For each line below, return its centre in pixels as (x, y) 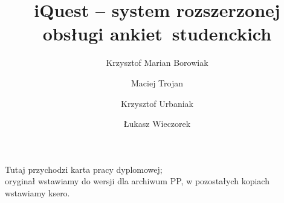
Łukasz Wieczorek (157, 124)
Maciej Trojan (157, 82)
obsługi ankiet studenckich (157, 34)
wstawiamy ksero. (37, 192)
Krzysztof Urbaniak (157, 103)
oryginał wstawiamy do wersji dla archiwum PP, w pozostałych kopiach (137, 181)
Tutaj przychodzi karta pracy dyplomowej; (84, 169)
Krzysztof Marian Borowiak (157, 63)
